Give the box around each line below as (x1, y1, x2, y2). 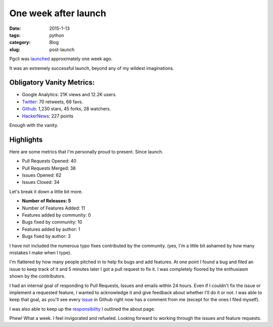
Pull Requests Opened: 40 (22, 158, 77, 164)
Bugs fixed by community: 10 (22, 219, 83, 225)
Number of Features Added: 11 (22, 205, 85, 211)
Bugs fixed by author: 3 (22, 233, 71, 239)
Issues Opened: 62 (22, 172, 62, 178)
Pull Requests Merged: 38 (22, 165, 76, 171)
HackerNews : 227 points (22, 113, 73, 119)
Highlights (9, 135, 43, 144)
